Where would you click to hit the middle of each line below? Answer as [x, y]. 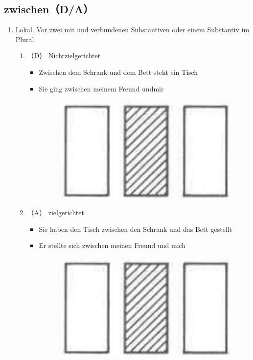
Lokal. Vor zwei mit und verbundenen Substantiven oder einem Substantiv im [132, 30]
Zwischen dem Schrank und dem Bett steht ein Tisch [118, 72]
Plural [25, 39]
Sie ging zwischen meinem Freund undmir [101, 88]
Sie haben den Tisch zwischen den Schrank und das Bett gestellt [136, 229]
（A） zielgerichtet [56, 213]
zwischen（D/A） [49, 9]
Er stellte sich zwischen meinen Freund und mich [112, 245]
